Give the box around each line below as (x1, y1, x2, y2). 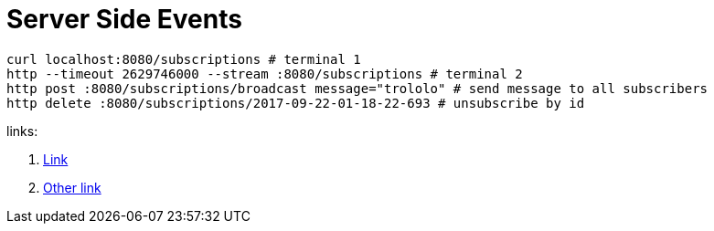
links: (6, 122, 38, 139)
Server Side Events (6, 4, 242, 35)
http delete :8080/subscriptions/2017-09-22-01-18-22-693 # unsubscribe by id (6, 95, 585, 110)
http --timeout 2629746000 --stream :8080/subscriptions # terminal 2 (6, 66, 523, 81)
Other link (43, 179, 101, 195)
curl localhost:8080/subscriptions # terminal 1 (6, 51, 361, 67)
